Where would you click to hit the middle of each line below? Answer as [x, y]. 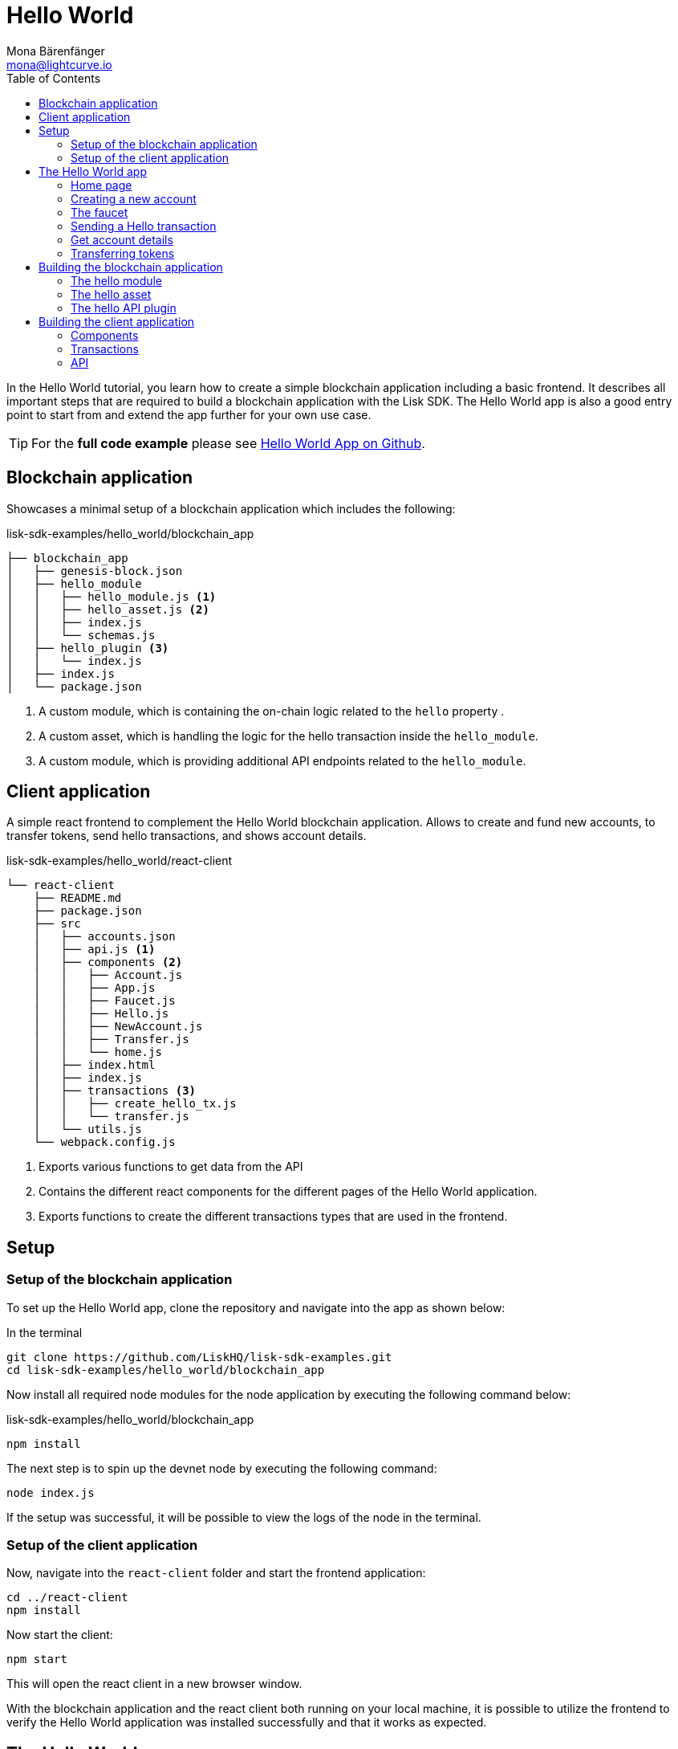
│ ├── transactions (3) [115, 1091]
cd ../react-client [67, 1598]
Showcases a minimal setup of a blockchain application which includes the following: [231, 508]
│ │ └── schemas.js [81, 635]
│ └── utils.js [87, 1129]
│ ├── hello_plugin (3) [88, 648]
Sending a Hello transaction [144, 226]
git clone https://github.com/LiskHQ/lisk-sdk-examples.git [199, 1357]
